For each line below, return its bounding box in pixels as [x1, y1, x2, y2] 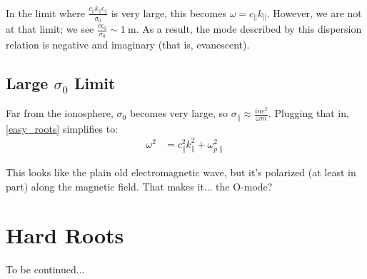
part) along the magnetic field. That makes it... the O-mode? [6, 178, 273, 193]
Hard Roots [6, 220, 124, 250]
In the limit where [6, 5, 85, 20]
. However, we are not [266, 5, 362, 20]
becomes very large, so [129, 106, 228, 121]
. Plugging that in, [268, 106, 349, 121]
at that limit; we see [6, 21, 94, 36]
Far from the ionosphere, [6, 106, 114, 121]
